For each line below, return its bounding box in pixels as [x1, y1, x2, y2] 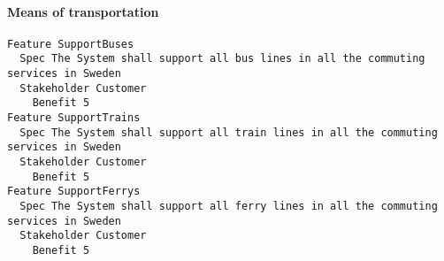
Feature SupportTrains [7, 111, 141, 125]
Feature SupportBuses [7, 37, 134, 50]
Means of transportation [7, 2, 159, 20]
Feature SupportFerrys [7, 185, 141, 198]
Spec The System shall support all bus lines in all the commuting [19, 52, 425, 65]
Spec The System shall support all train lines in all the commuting [19, 126, 438, 139]
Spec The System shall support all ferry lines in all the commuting [19, 200, 438, 213]
